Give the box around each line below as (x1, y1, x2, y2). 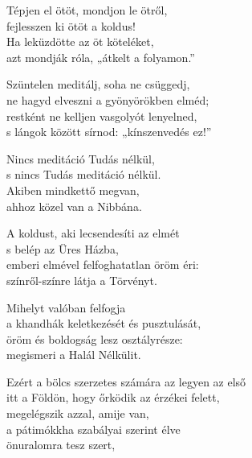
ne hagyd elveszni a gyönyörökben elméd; (6, 91, 209, 108)
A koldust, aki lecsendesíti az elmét (6, 225, 180, 241)
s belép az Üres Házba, (6, 240, 119, 257)
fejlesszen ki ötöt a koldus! (6, 17, 136, 34)
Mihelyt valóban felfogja (6, 299, 126, 316)
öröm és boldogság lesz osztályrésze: (6, 330, 183, 347)
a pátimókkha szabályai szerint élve (6, 420, 181, 437)
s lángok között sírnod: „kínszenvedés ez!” (6, 123, 212, 140)
